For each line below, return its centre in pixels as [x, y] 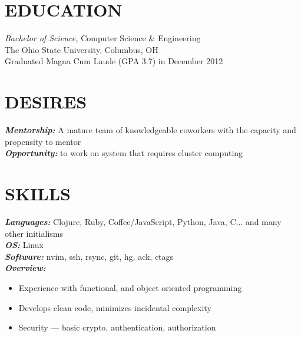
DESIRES [46, 102]
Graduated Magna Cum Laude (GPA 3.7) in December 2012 [114, 61]
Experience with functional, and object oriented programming [130, 287]
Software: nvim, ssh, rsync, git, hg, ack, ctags [89, 256]
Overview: [25, 268]
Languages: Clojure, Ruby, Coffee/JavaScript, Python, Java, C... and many [143, 221]
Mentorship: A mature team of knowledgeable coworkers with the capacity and [150, 130]
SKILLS [38, 193]
